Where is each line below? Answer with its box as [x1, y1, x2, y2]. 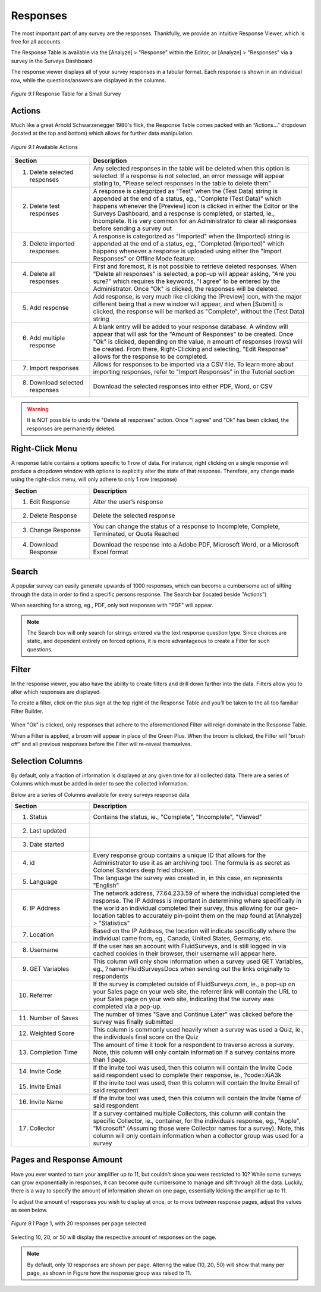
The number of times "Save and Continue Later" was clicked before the [93, 1010, 293, 1018]
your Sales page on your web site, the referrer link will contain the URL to [93, 987, 298, 996]
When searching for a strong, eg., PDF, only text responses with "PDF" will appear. [11, 602, 213, 609]
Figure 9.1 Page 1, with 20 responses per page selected [11, 1220, 146, 1227]
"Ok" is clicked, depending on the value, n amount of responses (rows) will [93, 337, 303, 346]
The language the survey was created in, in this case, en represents [93, 874, 283, 882]
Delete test [29, 201, 60, 210]
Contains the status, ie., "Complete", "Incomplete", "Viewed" [93, 813, 262, 821]
